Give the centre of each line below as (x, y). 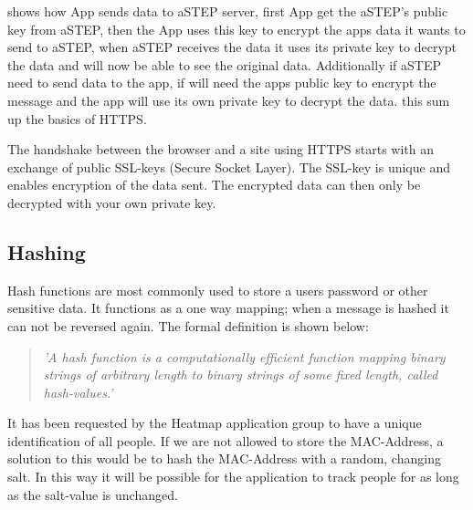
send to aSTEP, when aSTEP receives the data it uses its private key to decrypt (232, 47)
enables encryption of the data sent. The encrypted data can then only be (214, 185)
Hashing (47, 251)
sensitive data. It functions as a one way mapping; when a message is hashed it (228, 308)
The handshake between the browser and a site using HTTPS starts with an (221, 149)
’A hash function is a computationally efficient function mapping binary (244, 356)
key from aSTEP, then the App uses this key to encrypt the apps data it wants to (236, 29)
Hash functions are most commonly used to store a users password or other (218, 290)
